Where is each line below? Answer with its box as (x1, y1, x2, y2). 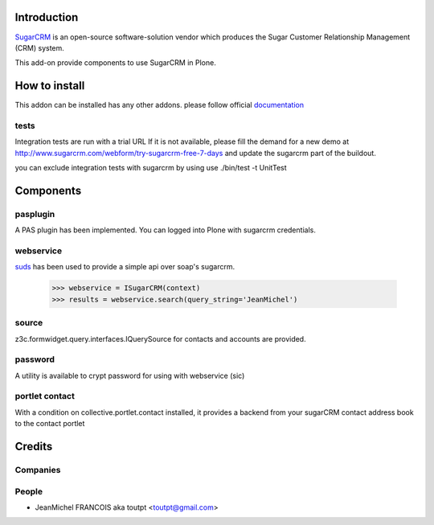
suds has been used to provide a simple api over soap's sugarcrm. (14, 262, 235, 272)
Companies (14, 464, 61, 475)
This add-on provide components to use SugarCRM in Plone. (14, 58, 216, 68)
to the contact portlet (14, 419, 85, 429)
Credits (14, 440, 53, 453)
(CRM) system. (14, 43, 64, 52)
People (14, 486, 43, 497)
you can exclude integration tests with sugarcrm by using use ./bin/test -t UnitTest (14, 163, 287, 173)
